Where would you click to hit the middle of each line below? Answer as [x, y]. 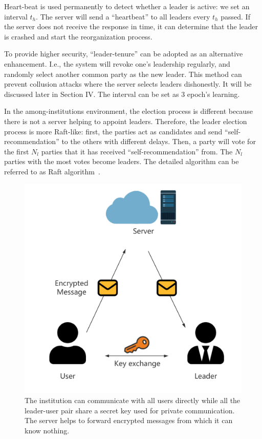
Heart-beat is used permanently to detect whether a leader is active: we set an [127, 6]
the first [17, 151]
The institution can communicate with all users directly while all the [133, 400]
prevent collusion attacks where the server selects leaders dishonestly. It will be [128, 84]
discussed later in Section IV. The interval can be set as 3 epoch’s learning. [122, 94]
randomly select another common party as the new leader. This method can [123, 74]
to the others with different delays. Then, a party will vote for [159, 141]
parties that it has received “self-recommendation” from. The [137, 151]
